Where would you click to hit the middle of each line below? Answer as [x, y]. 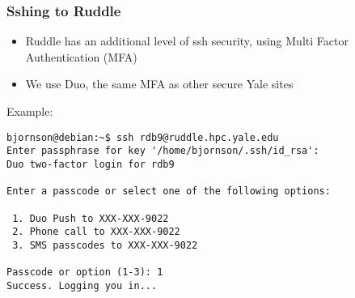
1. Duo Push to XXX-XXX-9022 [91, 218]
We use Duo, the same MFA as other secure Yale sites [159, 84]
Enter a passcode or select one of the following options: [169, 192]
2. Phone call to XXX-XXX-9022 [96, 232]
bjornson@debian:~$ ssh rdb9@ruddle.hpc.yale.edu [143, 137]
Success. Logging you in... [82, 285]
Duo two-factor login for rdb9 [91, 164]
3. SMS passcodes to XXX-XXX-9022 [105, 245]
